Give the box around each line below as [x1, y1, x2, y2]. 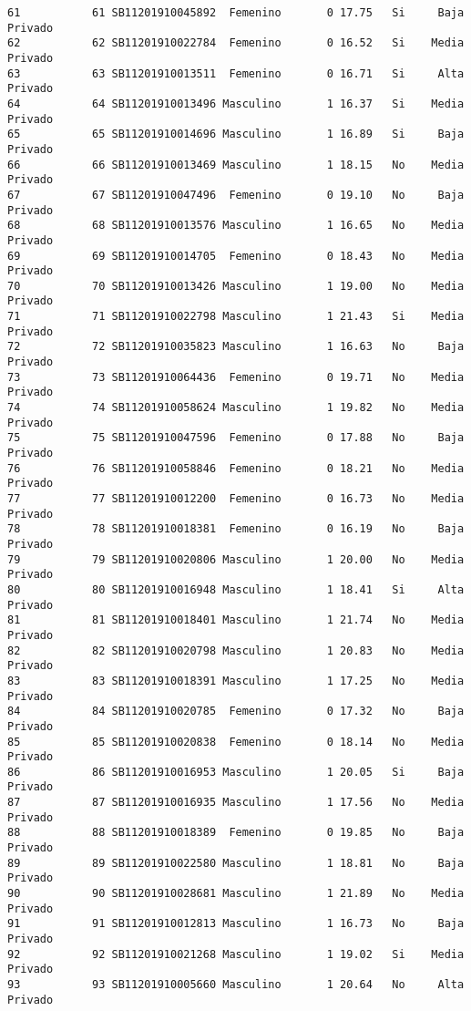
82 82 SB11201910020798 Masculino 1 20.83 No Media [7, 644, 465, 657]
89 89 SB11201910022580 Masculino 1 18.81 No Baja [7, 856, 465, 870]
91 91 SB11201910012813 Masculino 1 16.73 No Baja [7, 917, 465, 931]
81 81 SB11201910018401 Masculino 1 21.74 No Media [7, 614, 465, 627]
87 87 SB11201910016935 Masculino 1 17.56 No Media [7, 796, 465, 810]
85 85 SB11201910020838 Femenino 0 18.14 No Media [7, 735, 465, 748]
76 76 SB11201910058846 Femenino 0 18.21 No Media [7, 461, 465, 475]
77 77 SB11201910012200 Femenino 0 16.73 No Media [7, 492, 465, 505]
